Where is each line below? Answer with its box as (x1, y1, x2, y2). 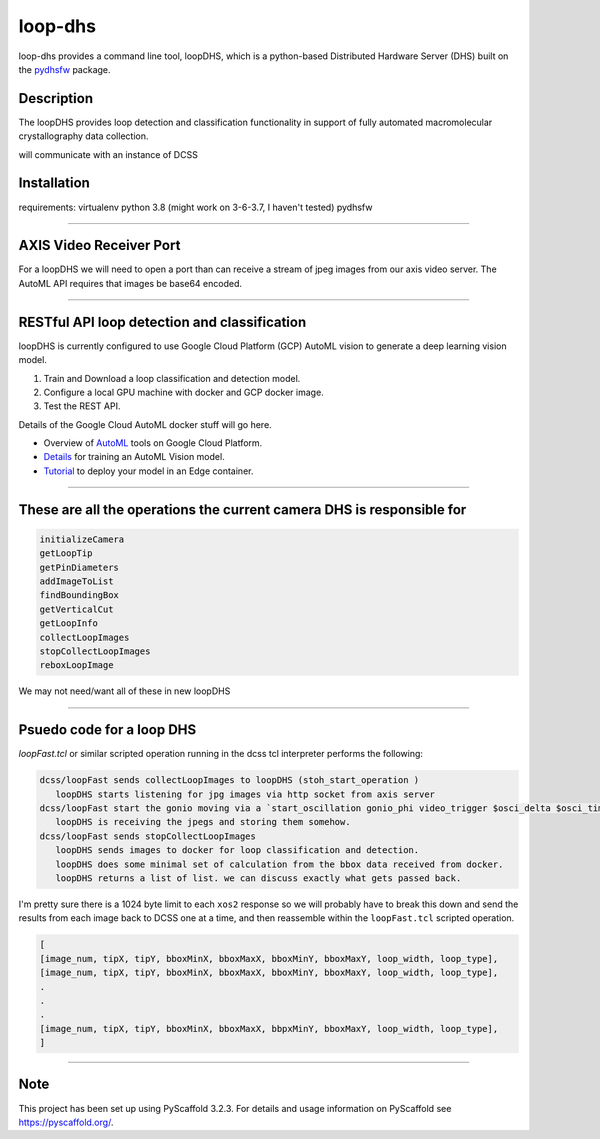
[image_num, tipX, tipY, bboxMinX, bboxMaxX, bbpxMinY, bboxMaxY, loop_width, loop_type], (39, 1023, 499, 1034)
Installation (18, 175, 90, 192)
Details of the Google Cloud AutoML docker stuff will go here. (18, 418, 272, 430)
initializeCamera (39, 533, 125, 545)
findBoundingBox (39, 590, 120, 601)
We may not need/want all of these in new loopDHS (18, 685, 231, 697)
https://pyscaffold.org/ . (18, 1116, 114, 1128)
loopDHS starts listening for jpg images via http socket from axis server (55, 788, 435, 800)
